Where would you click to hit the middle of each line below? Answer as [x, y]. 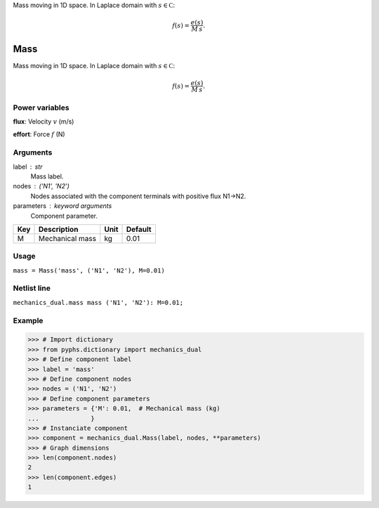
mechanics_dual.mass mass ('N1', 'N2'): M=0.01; [98, 302]
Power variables [41, 108]
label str [28, 167]
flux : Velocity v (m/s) [44, 122]
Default [139, 229]
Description [58, 229]
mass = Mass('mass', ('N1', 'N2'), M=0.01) [89, 270]
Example [28, 320]
